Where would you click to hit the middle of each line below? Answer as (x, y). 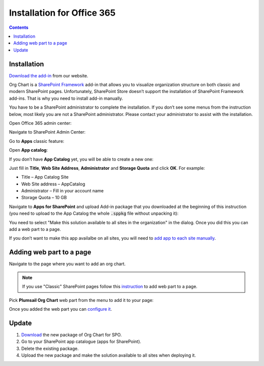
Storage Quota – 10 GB (44, 198)
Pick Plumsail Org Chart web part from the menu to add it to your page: (81, 300)
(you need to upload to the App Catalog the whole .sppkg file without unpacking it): (94, 213)
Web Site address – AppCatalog (53, 184)
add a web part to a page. (35, 229)
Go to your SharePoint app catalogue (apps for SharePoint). (81, 342)
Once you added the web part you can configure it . (61, 309)
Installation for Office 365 (62, 13)
